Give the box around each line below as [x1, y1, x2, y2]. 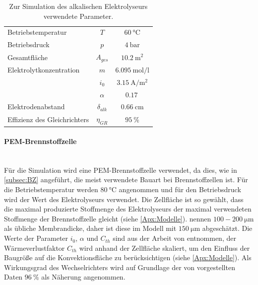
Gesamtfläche [7, 52, 48, 62]
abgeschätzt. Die [202, 223, 253, 233]
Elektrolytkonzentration [7, 64, 80, 74]
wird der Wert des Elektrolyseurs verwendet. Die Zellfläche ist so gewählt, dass [4, 194, 244, 204]
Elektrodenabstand [7, 101, 65, 112]
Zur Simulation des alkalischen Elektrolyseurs [9, 1, 148, 11]
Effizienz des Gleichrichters [7, 114, 89, 124]
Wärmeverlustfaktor [4, 242, 65, 253]
